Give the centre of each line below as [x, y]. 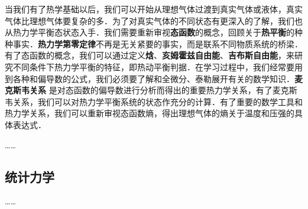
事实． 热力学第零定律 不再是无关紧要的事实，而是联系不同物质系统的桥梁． [158, 43]
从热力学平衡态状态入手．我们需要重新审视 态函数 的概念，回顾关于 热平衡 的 [150, 32]
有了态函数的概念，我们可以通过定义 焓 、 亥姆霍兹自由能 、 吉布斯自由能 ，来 [150, 55]
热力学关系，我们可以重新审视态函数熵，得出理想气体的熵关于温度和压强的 [150, 113]
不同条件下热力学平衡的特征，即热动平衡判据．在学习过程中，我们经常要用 [158, 66]
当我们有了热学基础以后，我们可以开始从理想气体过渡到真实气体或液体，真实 [154, 9]
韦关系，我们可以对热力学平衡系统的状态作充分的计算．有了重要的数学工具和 [154, 101]
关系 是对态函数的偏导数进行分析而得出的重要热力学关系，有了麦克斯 [163, 90]
